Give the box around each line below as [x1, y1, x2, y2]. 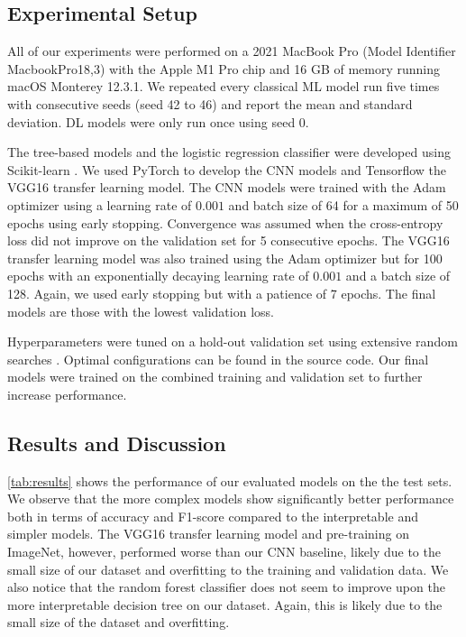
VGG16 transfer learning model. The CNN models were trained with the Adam [7, 178, 446, 197]
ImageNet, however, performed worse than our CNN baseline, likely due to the [7, 542, 441, 561]
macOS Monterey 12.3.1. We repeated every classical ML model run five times [7, 77, 440, 96]
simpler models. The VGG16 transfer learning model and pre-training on [7, 524, 409, 543]
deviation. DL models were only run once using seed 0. [7, 112, 309, 131]
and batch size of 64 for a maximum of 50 [228, 195, 459, 214]
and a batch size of [345, 266, 451, 285]
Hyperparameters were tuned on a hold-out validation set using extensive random [7, 332, 458, 351]
